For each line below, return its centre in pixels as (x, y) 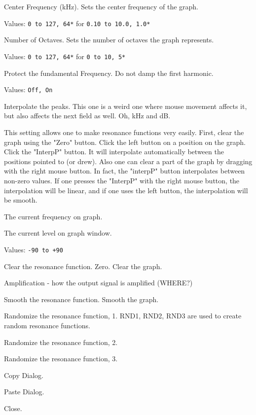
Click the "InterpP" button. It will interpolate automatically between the (114, 152)
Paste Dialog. (24, 392)
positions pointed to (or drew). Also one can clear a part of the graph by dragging (128, 161)
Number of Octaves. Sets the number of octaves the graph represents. (109, 40)
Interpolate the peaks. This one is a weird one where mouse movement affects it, (126, 106)
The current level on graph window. (58, 233)
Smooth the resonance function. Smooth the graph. (81, 299)
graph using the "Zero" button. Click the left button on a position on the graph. (125, 142)
